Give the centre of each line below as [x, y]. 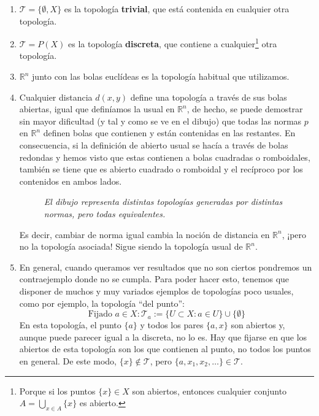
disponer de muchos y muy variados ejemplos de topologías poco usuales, [156, 291]
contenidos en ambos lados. [71, 181]
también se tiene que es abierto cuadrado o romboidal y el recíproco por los [161, 169]
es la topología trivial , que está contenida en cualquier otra [177, 9]
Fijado [100, 314]
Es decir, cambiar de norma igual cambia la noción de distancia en [144, 234]
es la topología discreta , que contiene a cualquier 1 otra [173, 43]
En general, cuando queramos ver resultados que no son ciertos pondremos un [166, 267]
